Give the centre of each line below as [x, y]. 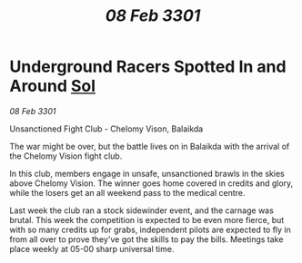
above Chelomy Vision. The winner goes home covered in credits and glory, [151, 183]
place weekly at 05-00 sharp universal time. [92, 248]
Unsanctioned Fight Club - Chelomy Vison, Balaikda [106, 129]
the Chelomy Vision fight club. [66, 156]
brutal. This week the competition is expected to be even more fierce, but [147, 219]
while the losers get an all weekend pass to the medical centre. [127, 192]
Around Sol [53, 86]
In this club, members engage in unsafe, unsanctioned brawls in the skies [147, 173]
